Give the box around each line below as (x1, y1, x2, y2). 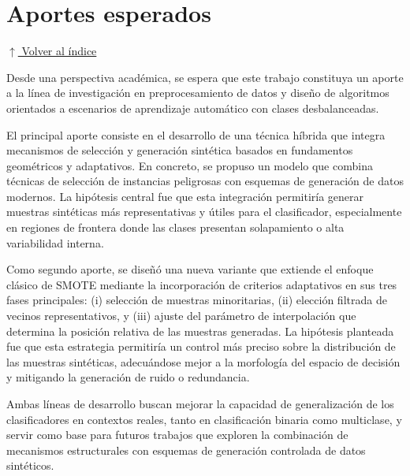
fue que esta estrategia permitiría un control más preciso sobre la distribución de (6, 338, 396, 355)
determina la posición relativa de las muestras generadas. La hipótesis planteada (6, 322, 394, 339)
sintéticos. (6, 457, 54, 474)
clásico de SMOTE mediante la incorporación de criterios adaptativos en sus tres (6, 276, 397, 292)
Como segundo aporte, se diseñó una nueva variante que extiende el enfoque (6, 261, 374, 277)
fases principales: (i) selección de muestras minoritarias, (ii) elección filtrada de (6, 292, 387, 308)
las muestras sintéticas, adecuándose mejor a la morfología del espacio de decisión (6, 353, 401, 370)
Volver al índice (21, 43, 97, 59)
